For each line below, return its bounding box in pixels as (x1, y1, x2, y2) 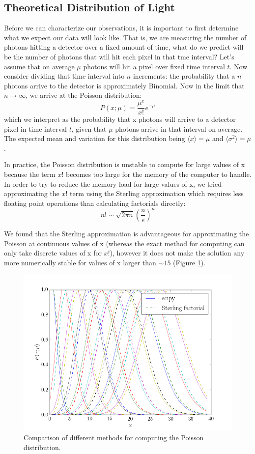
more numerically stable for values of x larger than (4, 257, 156, 267)
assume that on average (4, 61, 75, 71)
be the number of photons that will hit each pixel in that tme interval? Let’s (4, 51, 234, 61)
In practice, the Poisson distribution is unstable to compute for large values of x (4, 159, 245, 170)
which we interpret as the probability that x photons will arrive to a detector (4, 114, 236, 124)
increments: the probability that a (133, 71, 235, 81)
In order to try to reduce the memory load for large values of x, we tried (4, 178, 222, 189)
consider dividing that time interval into (4, 71, 125, 81)
